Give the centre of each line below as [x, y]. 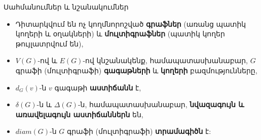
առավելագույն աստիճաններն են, [79, 114]
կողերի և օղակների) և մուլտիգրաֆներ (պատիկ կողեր [120, 34]
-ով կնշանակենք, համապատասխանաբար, [165, 60]
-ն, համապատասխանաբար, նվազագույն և [161, 104]
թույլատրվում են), [49, 43]
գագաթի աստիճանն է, [98, 87]
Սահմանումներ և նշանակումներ [66, 7]
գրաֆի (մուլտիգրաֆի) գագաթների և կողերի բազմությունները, [136, 70]
